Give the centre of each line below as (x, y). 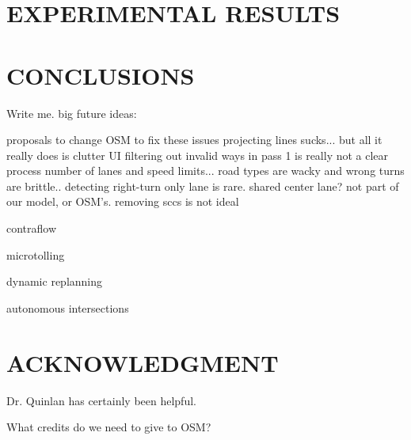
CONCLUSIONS (101, 75)
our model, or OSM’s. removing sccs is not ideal (123, 201)
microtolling (36, 254)
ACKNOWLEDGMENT (143, 362)
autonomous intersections (68, 307)
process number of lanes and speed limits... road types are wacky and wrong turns (205, 171)
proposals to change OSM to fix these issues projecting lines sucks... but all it (194, 140)
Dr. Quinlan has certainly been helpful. (101, 400)
